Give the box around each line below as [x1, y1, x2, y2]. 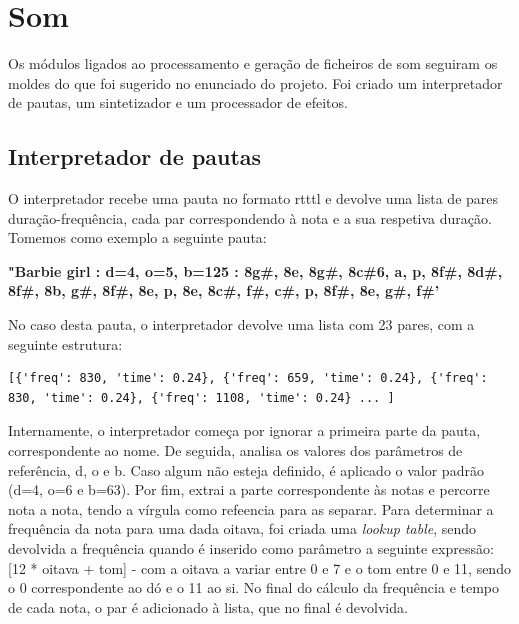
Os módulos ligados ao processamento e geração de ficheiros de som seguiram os [8, 53, 498, 74]
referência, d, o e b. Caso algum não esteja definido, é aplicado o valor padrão [8, 459, 484, 480]
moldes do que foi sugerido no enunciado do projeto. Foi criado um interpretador [8, 72, 503, 93]
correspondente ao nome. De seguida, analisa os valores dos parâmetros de [8, 440, 463, 461]
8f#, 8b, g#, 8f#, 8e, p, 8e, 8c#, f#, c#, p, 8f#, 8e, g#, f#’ [8, 280, 440, 301]
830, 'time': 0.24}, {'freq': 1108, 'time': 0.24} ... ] [8, 390, 395, 405]
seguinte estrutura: [8, 333, 123, 354]
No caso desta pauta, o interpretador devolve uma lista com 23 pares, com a [8, 314, 475, 335]
